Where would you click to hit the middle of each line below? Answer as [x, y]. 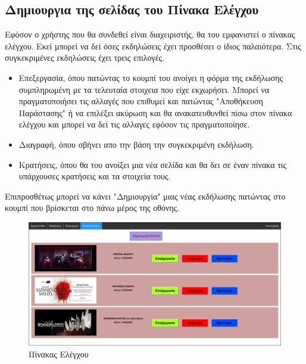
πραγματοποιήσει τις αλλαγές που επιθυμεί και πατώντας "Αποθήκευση [141, 101]
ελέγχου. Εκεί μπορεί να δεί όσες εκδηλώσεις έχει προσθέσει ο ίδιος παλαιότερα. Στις [153, 46]
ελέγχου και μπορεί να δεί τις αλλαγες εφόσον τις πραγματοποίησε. [134, 124]
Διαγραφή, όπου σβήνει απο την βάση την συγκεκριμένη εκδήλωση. [136, 144]
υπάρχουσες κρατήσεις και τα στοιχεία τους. [95, 176]
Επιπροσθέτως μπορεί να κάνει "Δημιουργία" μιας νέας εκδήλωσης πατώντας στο [145, 196]
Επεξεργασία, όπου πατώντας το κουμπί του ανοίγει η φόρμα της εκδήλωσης [151, 77]
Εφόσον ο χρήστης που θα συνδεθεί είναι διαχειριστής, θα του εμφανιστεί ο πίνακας [150, 34]
